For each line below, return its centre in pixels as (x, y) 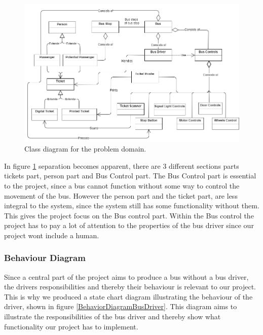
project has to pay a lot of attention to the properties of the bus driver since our (129, 225)
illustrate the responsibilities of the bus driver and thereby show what (112, 317)
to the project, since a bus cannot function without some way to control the (122, 185)
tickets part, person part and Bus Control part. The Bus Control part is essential (130, 176)
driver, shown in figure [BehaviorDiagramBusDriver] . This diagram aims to (121, 306)
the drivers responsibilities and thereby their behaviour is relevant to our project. (130, 287)
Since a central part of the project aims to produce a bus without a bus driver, (126, 276)
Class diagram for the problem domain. (85, 149)
